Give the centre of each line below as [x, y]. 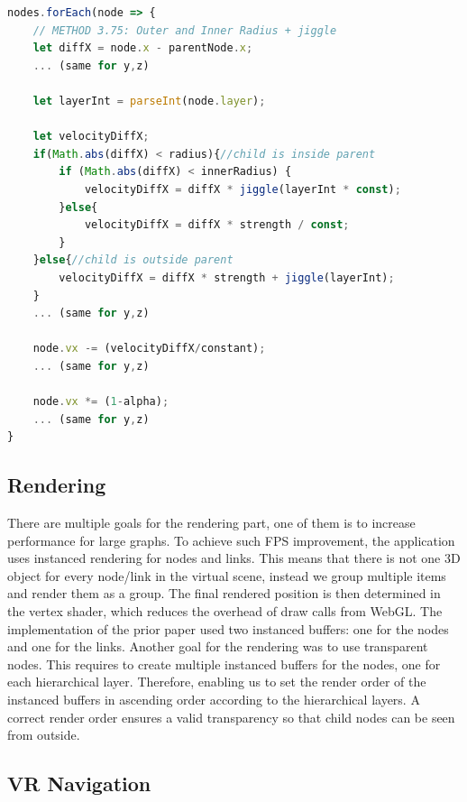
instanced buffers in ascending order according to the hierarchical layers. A [214, 699]
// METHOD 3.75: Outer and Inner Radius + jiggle [185, 30]
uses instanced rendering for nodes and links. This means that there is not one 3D [234, 558]
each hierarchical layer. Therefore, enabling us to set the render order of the [217, 682]
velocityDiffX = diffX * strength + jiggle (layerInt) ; [227, 277]
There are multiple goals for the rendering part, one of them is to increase [211, 523]
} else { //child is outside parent [133, 260]
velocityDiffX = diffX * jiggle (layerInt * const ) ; [243, 189]
